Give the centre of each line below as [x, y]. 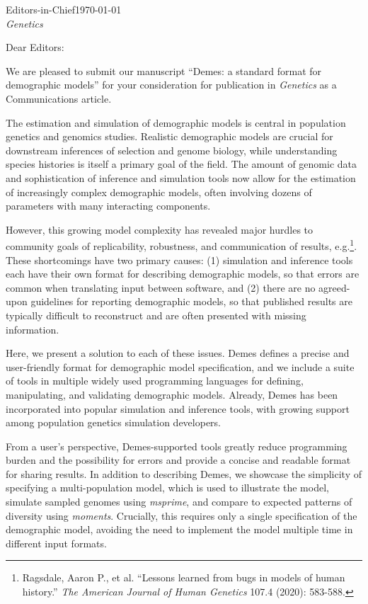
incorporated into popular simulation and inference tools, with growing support [178, 408]
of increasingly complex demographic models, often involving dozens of [159, 192]
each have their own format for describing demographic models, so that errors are [183, 274]
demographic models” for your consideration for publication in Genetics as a [171, 85]
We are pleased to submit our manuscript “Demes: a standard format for [164, 70]
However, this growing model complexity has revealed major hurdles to [160, 229]
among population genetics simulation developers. [114, 422]
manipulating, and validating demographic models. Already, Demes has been [172, 394]
